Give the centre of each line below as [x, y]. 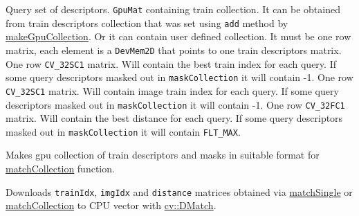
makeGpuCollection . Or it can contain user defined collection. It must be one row [178, 36]
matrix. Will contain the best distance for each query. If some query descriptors [174, 118]
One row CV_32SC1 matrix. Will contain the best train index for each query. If [171, 63]
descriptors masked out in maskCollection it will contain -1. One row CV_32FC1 [175, 104]
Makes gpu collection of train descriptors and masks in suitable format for [163, 155]
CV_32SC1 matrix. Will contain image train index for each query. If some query [172, 90]
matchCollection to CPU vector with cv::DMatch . [111, 205]
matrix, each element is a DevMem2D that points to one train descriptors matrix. [174, 49]
